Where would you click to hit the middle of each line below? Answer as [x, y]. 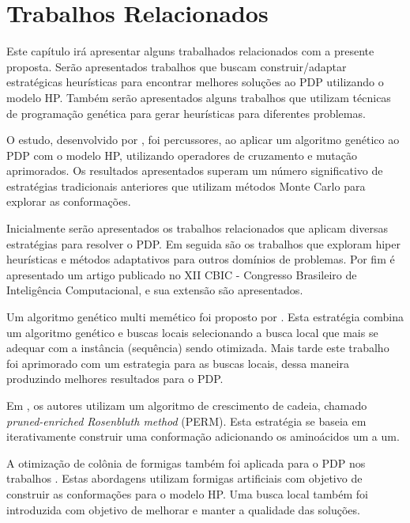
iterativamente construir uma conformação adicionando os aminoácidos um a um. [203, 436]
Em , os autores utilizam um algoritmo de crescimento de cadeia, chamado [187, 405]
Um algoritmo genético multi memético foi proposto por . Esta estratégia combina [205, 317]
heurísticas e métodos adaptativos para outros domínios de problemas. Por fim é [201, 259]
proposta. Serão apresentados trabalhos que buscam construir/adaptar [177, 66]
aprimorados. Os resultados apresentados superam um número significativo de [195, 171]
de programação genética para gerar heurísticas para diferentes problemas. [186, 113]
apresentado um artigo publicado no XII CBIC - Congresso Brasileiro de [182, 274]
